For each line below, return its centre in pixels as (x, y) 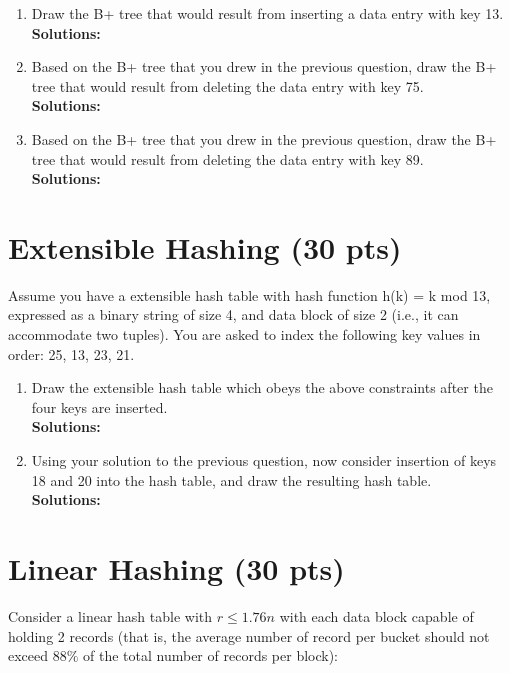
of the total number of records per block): (211, 655)
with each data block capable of (376, 615)
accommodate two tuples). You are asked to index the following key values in (244, 334)
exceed (28, 655)
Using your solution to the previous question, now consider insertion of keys (264, 460)
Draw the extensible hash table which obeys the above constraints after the (262, 387)
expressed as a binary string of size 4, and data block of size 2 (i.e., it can (233, 314)
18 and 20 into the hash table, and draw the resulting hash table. (231, 479)
